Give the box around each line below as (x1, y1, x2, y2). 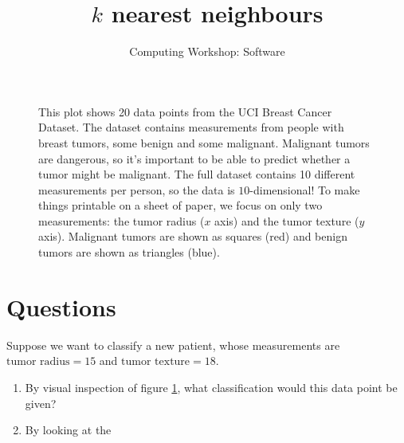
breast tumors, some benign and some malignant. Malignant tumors (38, 134, 370, 151)
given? (25, 394, 57, 411)
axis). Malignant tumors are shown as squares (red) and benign (38, 228, 347, 245)
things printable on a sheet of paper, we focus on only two (38, 197, 323, 214)
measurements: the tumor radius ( (38, 212, 205, 229)
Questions (6, 290, 116, 323)
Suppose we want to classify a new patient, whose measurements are (6, 336, 340, 353)
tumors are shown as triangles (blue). (38, 244, 220, 261)
